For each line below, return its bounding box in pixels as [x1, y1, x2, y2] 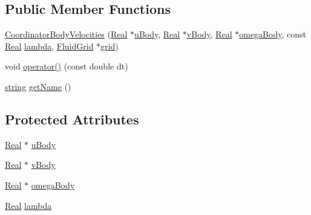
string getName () [5, 80, 71, 92]
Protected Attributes [5, 109, 139, 128]
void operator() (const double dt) [5, 60, 128, 72]
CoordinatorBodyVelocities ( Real [5, 28, 128, 40]
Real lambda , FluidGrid [5, 39, 94, 52]
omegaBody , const [239, 28, 306, 40]
